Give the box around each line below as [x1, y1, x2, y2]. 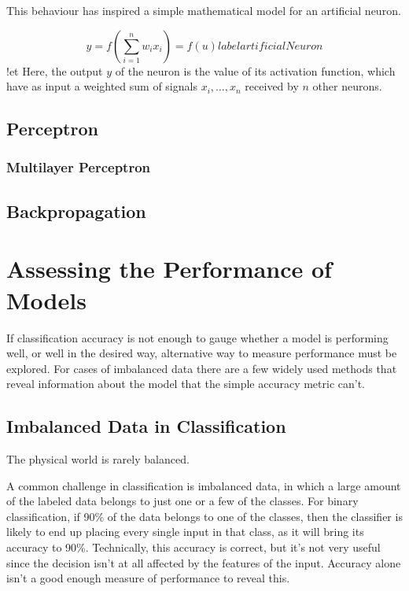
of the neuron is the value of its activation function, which [115, 62, 396, 79]
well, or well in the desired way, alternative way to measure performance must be [6, 345, 397, 361]
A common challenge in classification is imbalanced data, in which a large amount [6, 477, 401, 493]
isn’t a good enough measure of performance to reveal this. [6, 570, 290, 586]
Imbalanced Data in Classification [6, 414, 286, 438]
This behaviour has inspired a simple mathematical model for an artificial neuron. [6, 2, 401, 18]
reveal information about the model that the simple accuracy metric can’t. [6, 375, 366, 392]
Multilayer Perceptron [6, 157, 151, 177]
